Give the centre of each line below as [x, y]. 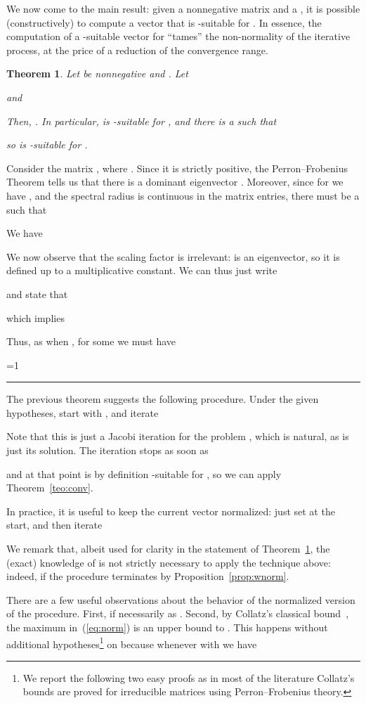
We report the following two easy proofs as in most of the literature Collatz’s [189, 677]
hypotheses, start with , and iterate [83, 412]
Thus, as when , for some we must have [91, 341]
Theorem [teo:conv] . [50, 488]
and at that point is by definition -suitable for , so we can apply [144, 473]
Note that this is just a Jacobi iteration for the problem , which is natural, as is [178, 436]
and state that [37, 294]
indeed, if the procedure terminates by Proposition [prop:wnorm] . [148, 576]
